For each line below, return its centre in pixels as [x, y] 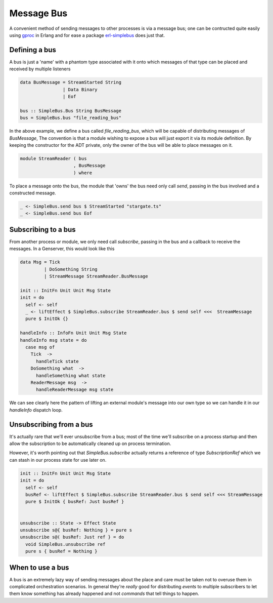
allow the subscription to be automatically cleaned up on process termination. [90, 444]
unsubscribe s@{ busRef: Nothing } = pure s [76, 530]
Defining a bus [33, 50]
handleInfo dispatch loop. [36, 410]
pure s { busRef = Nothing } [62, 551]
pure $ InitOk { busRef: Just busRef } [75, 502]
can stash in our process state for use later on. [58, 460]
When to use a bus [39, 567]
